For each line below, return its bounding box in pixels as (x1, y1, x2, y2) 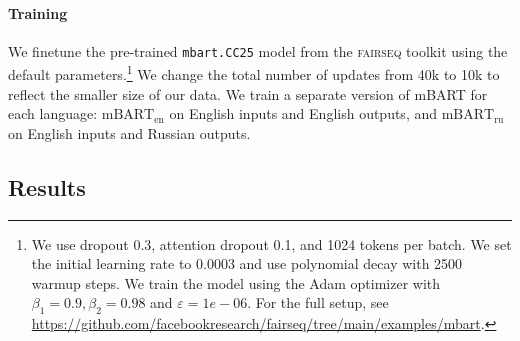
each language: (8, 103, 98, 124)
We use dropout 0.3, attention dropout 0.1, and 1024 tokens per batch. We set (31, 233, 512, 254)
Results (8, 171, 86, 202)
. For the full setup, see (247, 292, 389, 313)
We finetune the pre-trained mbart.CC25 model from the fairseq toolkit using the (8, 40, 508, 61)
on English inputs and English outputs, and (169, 103, 438, 124)
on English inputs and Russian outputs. (8, 122, 251, 143)
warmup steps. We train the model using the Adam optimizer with (31, 272, 441, 293)
